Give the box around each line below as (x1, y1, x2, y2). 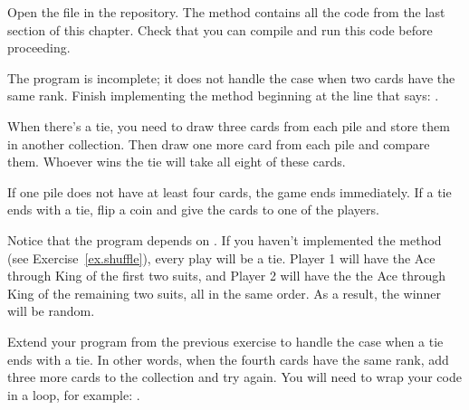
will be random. (7, 301, 95, 320)
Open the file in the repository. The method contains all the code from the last (7, 3, 445, 21)
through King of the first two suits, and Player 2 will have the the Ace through (7, 266, 445, 285)
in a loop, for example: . (7, 385, 140, 404)
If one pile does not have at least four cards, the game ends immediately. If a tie (7, 182, 452, 201)
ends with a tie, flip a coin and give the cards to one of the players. (7, 200, 379, 219)
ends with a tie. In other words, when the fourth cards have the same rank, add (7, 349, 449, 368)
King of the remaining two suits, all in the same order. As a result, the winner (7, 283, 441, 302)
